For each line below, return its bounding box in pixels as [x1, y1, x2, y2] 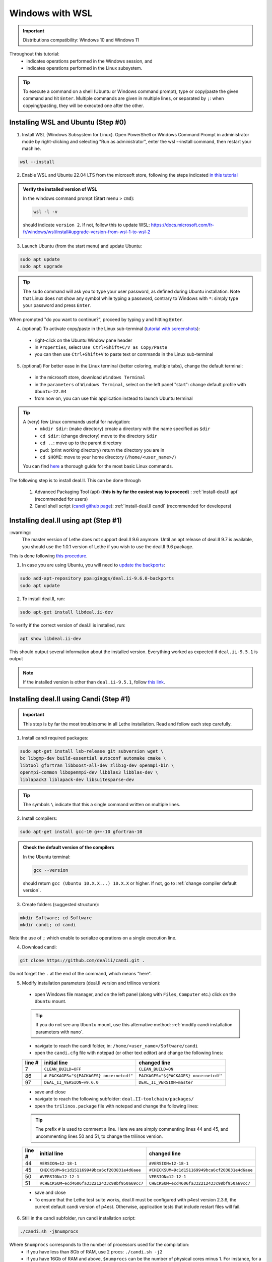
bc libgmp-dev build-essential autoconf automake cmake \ [20, 755, 166, 761]
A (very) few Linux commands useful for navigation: [23, 419, 130, 425]
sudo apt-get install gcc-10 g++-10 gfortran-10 [20, 829, 143, 835]
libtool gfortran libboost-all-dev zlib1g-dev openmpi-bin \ [20, 762, 174, 768]
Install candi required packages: [22, 735, 89, 741]
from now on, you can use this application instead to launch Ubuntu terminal [34, 395, 193, 401]
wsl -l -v [33, 209, 58, 215]
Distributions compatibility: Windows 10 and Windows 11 [23, 37, 140, 43]
